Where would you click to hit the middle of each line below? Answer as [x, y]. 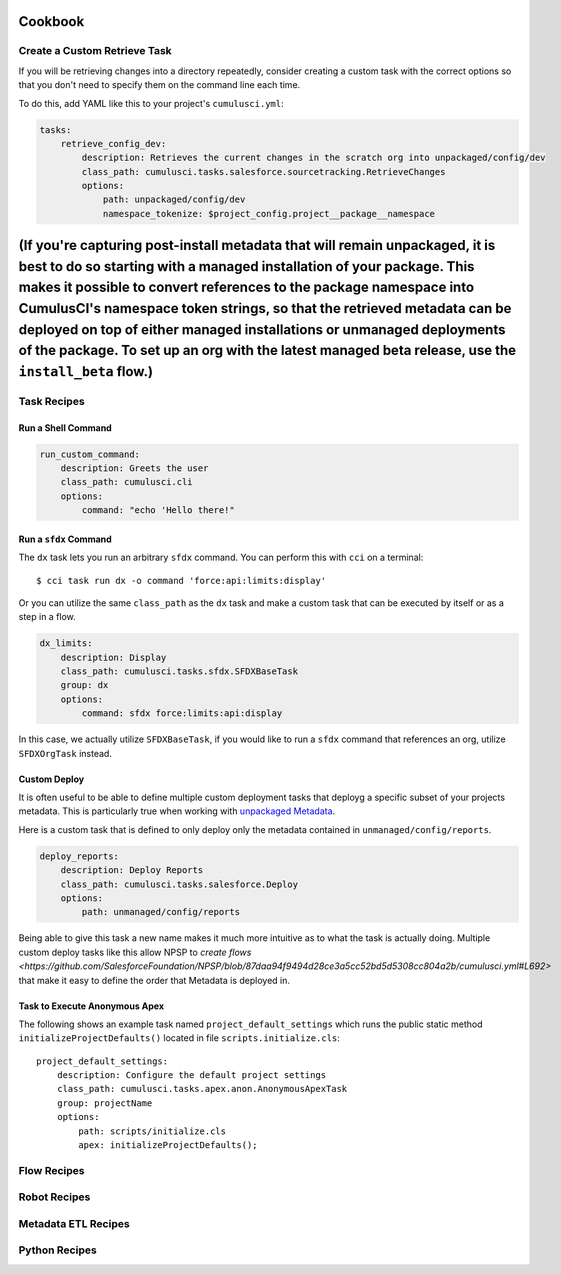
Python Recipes [57, 1250]
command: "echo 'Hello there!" [158, 510]
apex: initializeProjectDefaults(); [168, 1145]
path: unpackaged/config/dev [174, 199]
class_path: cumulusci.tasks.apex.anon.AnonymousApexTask [202, 1089]
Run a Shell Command [65, 427]
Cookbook [51, 21]
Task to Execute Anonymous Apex [91, 1006]
